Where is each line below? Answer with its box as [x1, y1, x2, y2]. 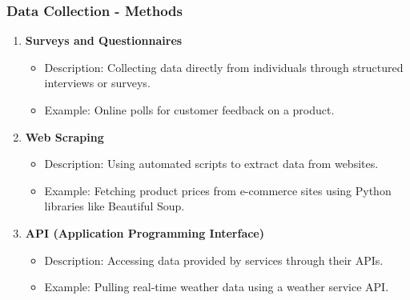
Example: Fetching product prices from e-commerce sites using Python [44, 182, 392, 198]
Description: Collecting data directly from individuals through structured [44, 58, 404, 75]
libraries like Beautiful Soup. [44, 198, 185, 214]
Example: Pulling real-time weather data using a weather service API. [44, 278, 389, 295]
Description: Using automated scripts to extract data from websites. [44, 155, 379, 172]
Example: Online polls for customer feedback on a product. [44, 102, 335, 118]
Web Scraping [25, 128, 104, 145]
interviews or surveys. [44, 74, 151, 91]
